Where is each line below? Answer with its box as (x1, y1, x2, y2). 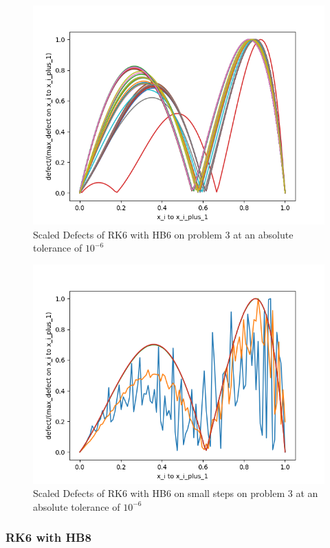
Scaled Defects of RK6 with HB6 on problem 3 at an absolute (33, 227, 294, 241)
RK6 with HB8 (5, 529, 91, 546)
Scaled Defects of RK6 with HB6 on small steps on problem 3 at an (33, 486, 318, 500)
